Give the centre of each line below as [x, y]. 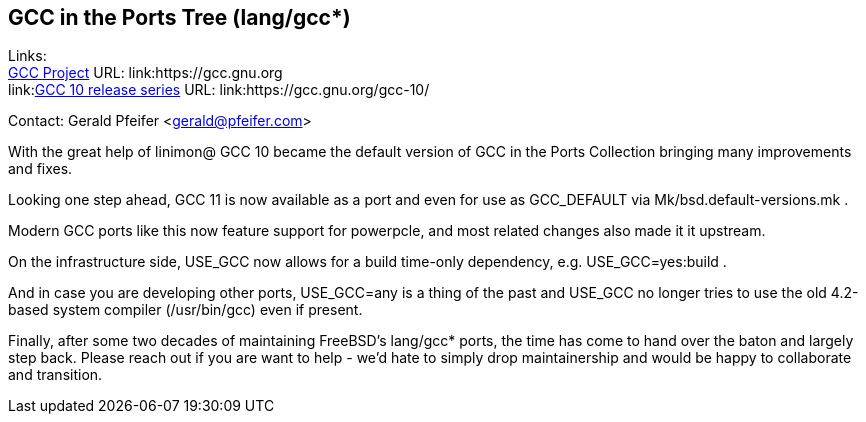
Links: [27, 56]
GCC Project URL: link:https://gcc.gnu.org [145, 73]
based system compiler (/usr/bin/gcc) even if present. [185, 310]
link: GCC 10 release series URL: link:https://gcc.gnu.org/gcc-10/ [219, 90]
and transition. [55, 375]
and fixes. [40, 169]
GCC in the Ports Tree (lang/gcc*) [179, 17]
